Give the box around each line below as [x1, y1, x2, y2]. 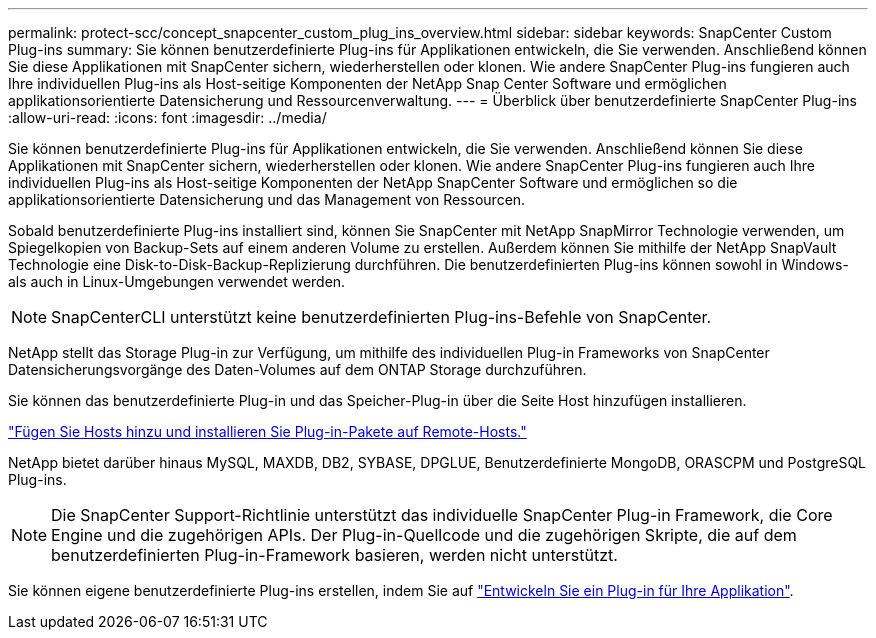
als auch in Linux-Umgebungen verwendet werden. [8, 273, 346, 290]
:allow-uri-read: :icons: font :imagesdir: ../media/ [8, 109, 327, 126]
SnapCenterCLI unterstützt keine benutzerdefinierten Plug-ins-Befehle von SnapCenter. [51, 307, 712, 327]
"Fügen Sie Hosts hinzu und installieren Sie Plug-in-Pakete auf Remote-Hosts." [8, 423, 527, 440]
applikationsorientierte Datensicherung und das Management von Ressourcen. [8, 191, 526, 208]
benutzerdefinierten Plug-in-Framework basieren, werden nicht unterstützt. [51, 545, 618, 565]
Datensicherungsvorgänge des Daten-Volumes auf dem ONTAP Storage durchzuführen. [8, 361, 587, 378]
